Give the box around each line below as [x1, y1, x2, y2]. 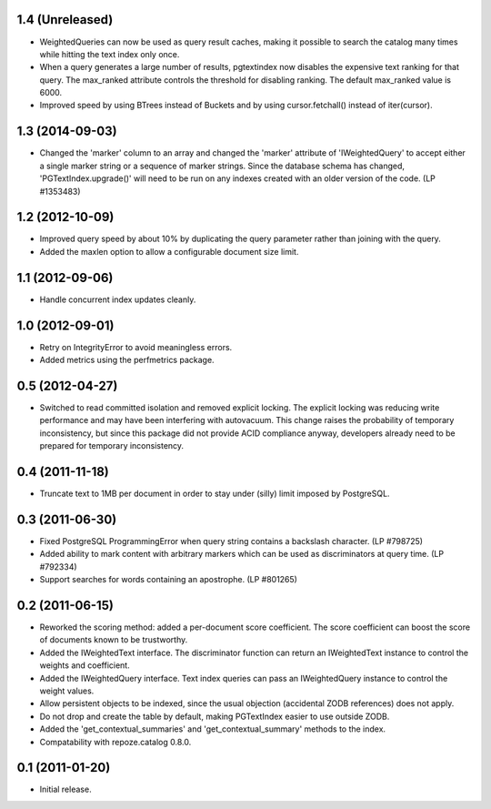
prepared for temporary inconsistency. [39, 440, 185, 451]
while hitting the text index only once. [39, 48, 180, 59]
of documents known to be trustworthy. [39, 634, 188, 645]
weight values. [39, 685, 95, 696]
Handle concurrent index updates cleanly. [39, 294, 196, 305]
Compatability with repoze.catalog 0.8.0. [39, 736, 192, 747]
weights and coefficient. [39, 660, 131, 671]
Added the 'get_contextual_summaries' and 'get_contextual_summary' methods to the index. [39, 723, 386, 734]
